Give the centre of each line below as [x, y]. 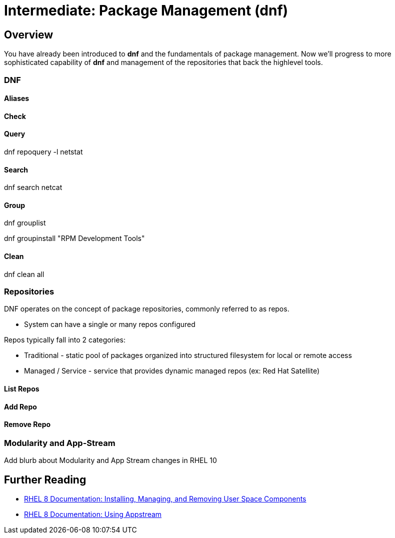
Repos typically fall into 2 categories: [65, 340]
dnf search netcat [33, 187]
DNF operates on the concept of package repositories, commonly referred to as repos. [147, 309]
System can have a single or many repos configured [110, 324]
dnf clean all [24, 274]
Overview [29, 34]
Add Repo [20, 406]
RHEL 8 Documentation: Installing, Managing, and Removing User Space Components [165, 499]
